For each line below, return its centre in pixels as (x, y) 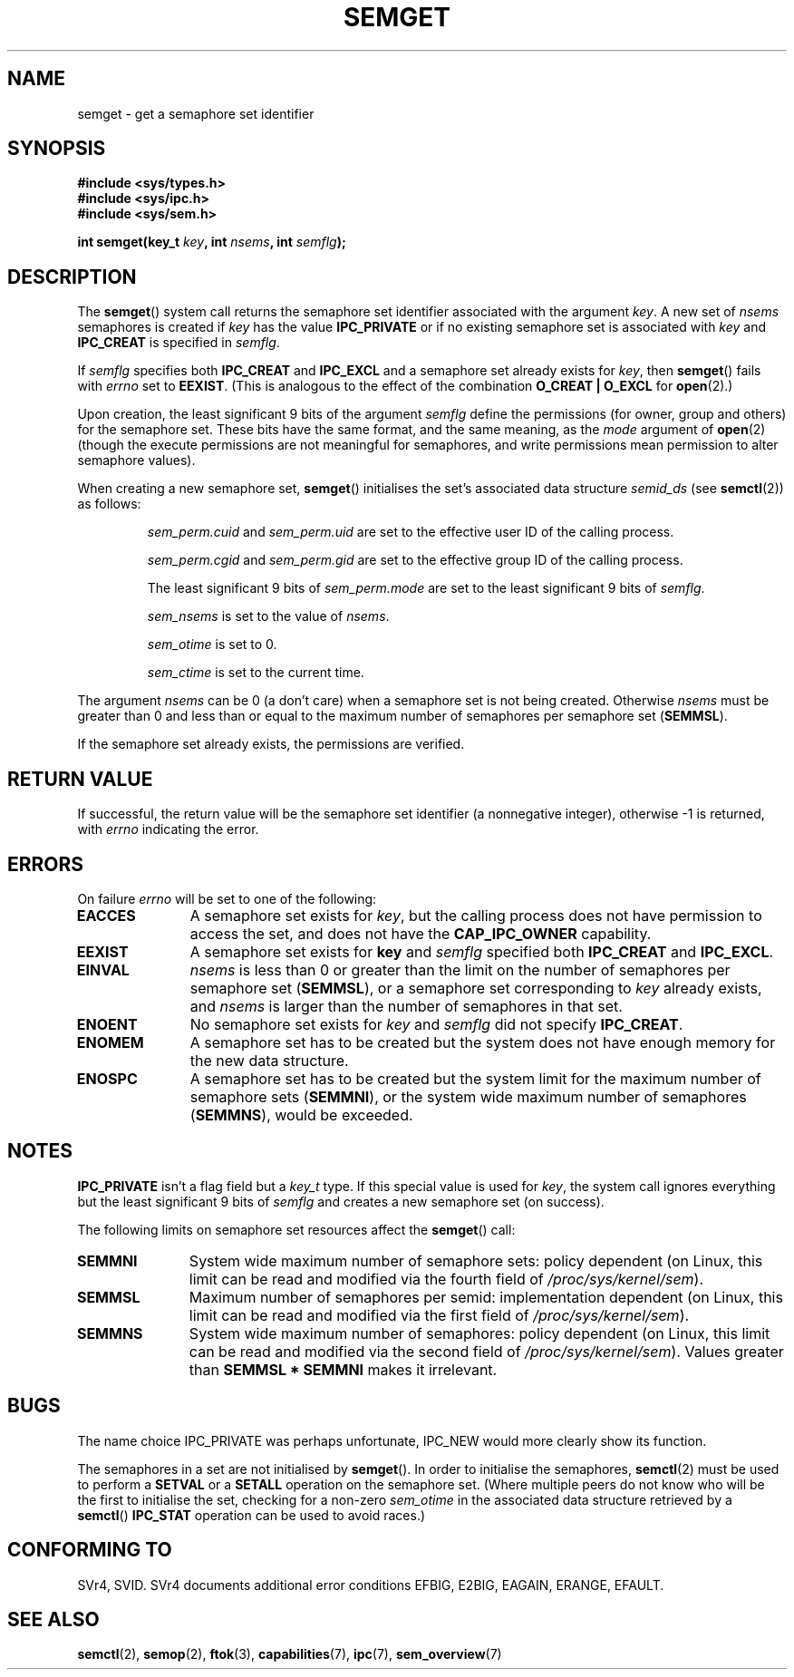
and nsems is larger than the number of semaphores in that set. (406, 1006)
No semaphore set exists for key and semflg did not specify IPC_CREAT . (436, 1024)
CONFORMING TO (90, 1550)
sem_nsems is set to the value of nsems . (268, 616)
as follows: (109, 504)
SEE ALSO (53, 1619)
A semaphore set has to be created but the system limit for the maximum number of (475, 1078)
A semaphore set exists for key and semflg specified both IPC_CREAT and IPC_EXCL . (482, 951)
